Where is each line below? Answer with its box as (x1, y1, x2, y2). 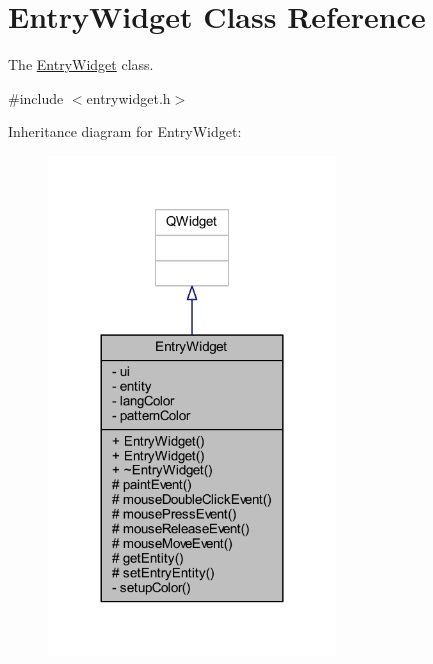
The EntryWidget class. (8, 54, 154, 75)
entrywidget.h (86, 87, 171, 108)
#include (8, 87, 64, 108)
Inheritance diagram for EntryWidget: (8, 121, 242, 142)
